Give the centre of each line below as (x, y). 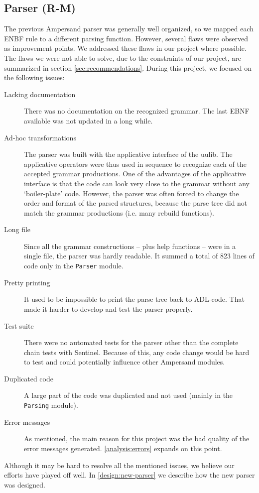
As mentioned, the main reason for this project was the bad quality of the (137, 438)
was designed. (25, 484)
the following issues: (34, 77)
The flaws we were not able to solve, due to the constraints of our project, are (123, 58)
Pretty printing (27, 282)
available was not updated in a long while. (88, 120)
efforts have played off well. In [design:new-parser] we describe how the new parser (129, 475)
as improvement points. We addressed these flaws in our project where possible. (125, 48)
